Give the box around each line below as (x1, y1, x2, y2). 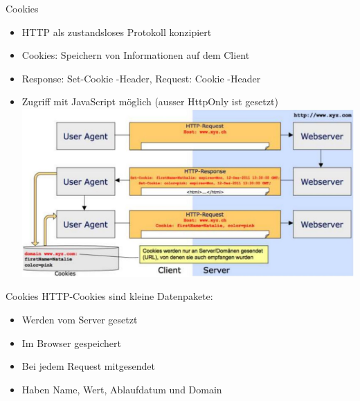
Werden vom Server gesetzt (21, 312, 138, 327)
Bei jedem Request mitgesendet (21, 359, 156, 373)
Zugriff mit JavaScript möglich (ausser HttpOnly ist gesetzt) (21, 94, 278, 109)
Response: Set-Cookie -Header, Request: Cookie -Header (21, 71, 261, 85)
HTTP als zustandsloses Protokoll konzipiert (21, 24, 212, 39)
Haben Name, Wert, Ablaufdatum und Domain (21, 382, 222, 396)
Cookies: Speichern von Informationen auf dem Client (21, 48, 250, 62)
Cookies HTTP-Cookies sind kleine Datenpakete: (6, 289, 213, 303)
